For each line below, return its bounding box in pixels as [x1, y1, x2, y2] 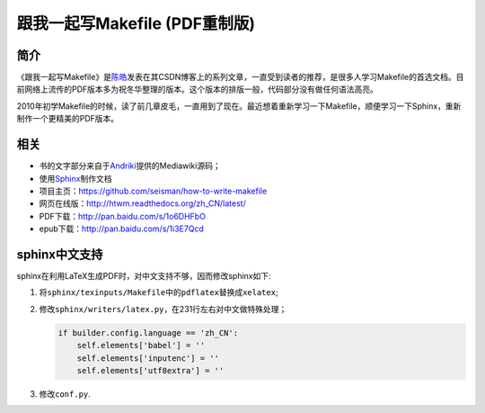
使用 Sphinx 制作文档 [39, 173, 112, 184]
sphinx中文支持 [16, 247, 103, 262]
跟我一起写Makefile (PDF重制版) [16, 13, 256, 33]
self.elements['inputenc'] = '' [76, 353, 220, 364]
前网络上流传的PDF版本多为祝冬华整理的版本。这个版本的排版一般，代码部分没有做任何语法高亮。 [16, 84, 379, 94]
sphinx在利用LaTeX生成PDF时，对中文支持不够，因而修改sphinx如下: [16, 271, 271, 281]
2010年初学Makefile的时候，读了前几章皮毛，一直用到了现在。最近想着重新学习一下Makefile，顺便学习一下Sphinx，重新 [16, 100, 462, 112]
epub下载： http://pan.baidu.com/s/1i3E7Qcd [39, 223, 204, 234]
